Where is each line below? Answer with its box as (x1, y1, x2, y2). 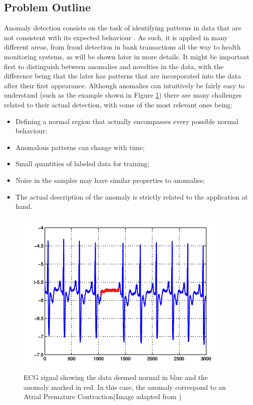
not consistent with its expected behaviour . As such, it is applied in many (4, 32, 228, 42)
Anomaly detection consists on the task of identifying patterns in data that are (4, 23, 241, 33)
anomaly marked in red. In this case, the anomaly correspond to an (24, 381, 226, 392)
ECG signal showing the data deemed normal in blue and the (24, 372, 208, 382)
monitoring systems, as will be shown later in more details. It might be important (4, 51, 250, 61)
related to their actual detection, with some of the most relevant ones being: (4, 99, 233, 109)
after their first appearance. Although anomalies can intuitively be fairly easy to (4, 80, 245, 90)
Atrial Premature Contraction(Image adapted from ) (24, 391, 182, 402)
